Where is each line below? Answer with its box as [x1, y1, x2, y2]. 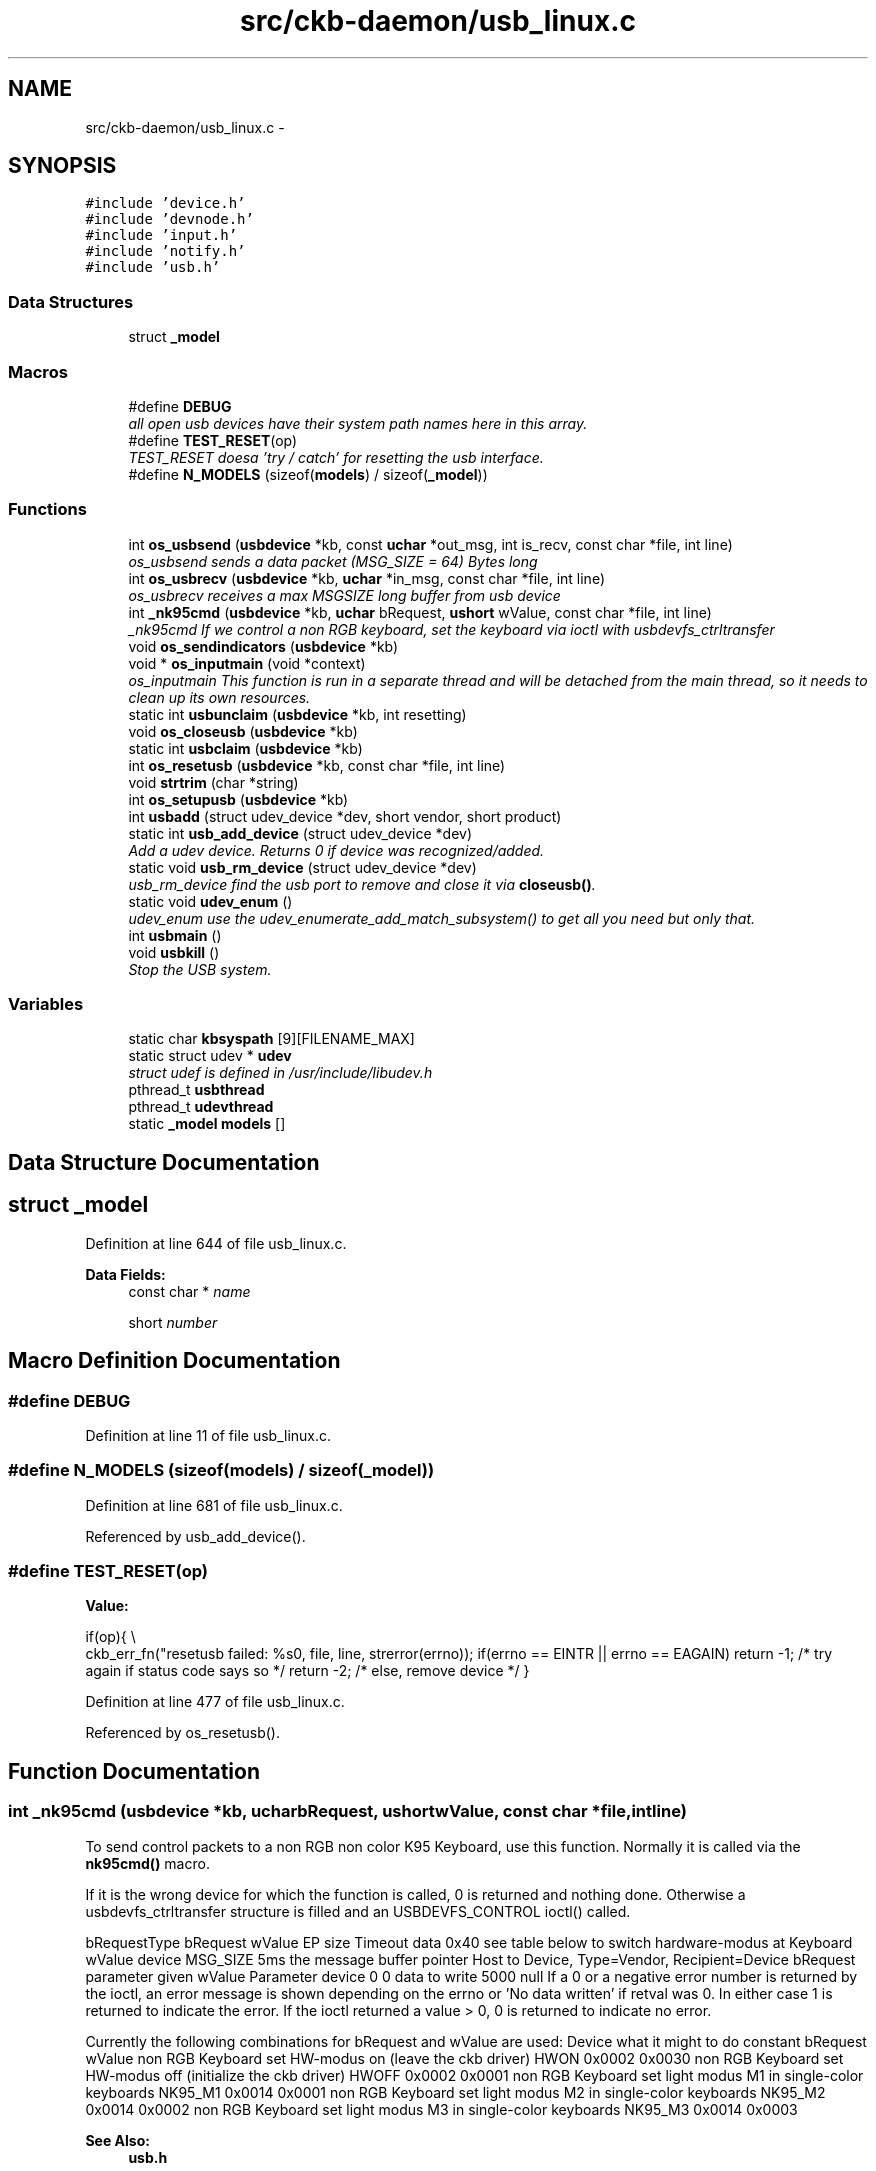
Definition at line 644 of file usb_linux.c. [85, 1234, 347, 1252]
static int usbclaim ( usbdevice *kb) [128, 739, 363, 757]
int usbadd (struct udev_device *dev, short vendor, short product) [128, 807, 562, 825]
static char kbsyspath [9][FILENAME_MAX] [128, 1030, 415, 1048]
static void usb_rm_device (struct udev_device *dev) [128, 858, 477, 876]
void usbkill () [128, 943, 220, 961]
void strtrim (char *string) [128, 773, 299, 791]
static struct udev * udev [128, 1047, 292, 1065]
